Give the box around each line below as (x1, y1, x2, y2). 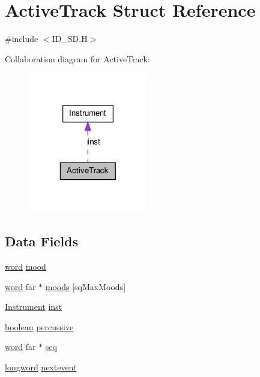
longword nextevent (5, 360, 77, 373)
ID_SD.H (52, 32, 88, 45)
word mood (5, 260, 46, 272)
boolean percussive (5, 320, 74, 333)
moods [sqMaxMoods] (45, 280, 126, 292)
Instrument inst (5, 300, 62, 313)
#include (5, 32, 38, 45)
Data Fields (5, 232, 79, 251)
